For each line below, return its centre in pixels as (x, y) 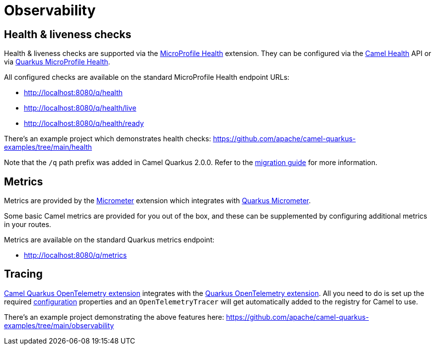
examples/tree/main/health (48, 147)
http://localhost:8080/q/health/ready (84, 123)
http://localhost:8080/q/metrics (75, 255)
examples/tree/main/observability (59, 325)
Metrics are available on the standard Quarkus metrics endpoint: (109, 240)
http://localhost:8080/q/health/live (80, 108)
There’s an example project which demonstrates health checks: (108, 139)
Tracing (23, 274)
